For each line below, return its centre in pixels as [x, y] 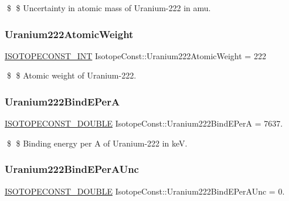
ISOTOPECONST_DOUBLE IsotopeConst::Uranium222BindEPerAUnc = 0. [145, 191]
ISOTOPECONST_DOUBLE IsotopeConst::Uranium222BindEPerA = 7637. [144, 123]
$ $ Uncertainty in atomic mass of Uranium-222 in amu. [109, 8]
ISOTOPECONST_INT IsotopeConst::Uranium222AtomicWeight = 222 [135, 55]
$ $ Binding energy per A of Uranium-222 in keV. [97, 143]
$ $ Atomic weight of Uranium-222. [72, 75]
